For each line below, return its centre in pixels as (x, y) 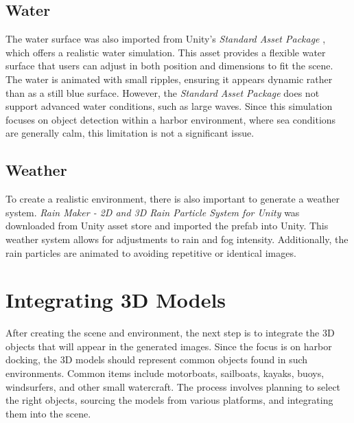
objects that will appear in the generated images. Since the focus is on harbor (169, 346)
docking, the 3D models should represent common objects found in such (157, 359)
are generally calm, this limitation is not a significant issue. (130, 133)
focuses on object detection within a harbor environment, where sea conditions (171, 119)
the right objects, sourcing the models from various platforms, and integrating (169, 400)
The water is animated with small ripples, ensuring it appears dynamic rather (169, 79)
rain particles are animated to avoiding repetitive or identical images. (151, 252)
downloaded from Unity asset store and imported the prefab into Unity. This (167, 226)
